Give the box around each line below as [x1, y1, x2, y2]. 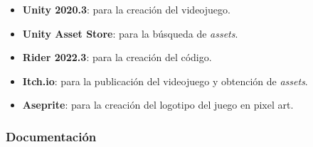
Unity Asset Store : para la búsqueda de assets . [22, 26, 238, 40]
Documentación [6, 127, 97, 145]
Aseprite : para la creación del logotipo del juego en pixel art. [22, 97, 294, 112]
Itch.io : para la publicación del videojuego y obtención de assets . [22, 73, 308, 88]
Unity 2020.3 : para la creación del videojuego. [22, 2, 230, 16]
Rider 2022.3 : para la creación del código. [22, 50, 212, 65]
